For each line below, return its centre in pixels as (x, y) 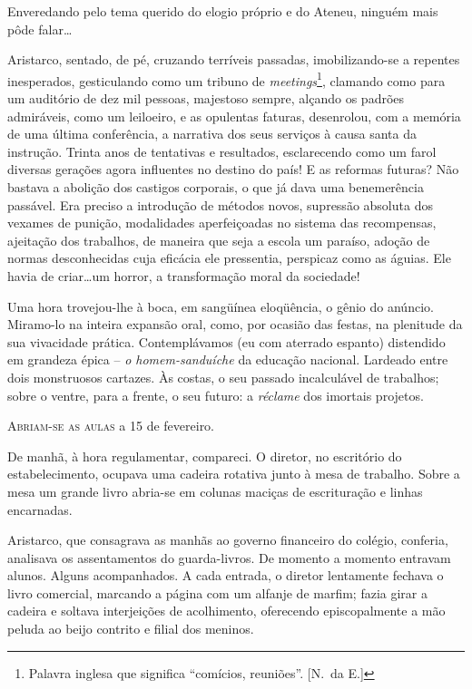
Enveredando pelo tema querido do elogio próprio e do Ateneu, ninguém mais (223, 11)
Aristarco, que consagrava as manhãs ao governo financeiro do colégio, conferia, (228, 540)
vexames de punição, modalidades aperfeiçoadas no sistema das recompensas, (222, 223)
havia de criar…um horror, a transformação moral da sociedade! (184, 275)
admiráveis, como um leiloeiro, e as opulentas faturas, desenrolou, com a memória (234, 116)
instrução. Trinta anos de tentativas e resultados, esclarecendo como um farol (222, 151)
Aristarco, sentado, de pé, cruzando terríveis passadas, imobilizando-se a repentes (234, 59)
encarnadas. (40, 509)
